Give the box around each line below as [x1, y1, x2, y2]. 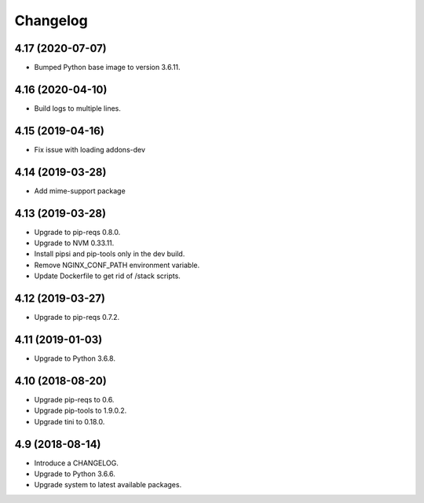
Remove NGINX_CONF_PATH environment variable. [34, 260, 200, 270]
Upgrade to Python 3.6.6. [34, 469, 115, 479]
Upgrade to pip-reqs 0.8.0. [34, 227, 121, 237]
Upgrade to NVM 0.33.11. [34, 238, 115, 248]
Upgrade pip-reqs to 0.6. [34, 395, 115, 404]
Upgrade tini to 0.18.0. [34, 417, 105, 426]
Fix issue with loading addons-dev [34, 145, 145, 154]
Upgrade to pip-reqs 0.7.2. [34, 313, 120, 322]
